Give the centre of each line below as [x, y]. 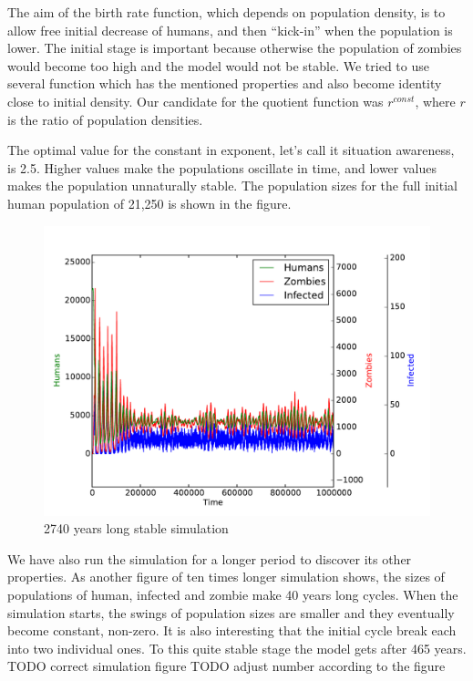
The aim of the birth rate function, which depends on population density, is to [226, 12]
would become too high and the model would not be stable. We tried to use [218, 65]
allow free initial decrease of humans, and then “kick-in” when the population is [230, 30]
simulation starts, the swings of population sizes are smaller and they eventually [231, 612]
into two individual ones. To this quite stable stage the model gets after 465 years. [237, 648]
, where [435, 101]
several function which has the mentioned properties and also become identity [225, 83]
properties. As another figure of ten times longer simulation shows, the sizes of [226, 577]
